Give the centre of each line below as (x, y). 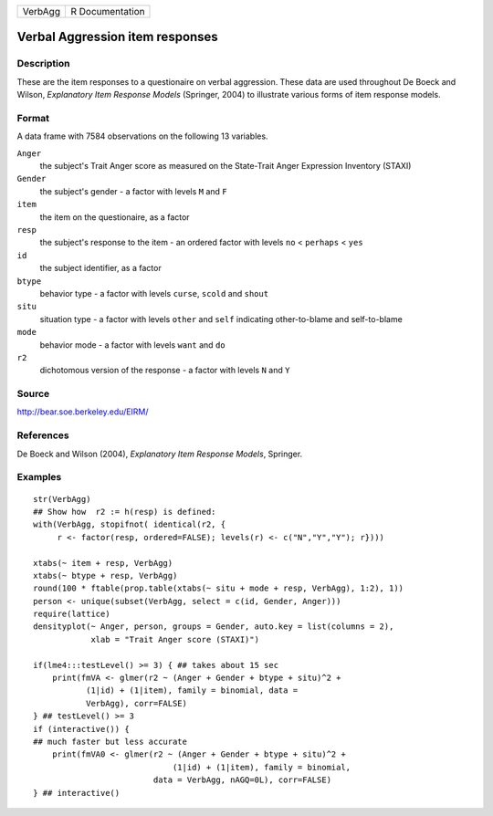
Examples (39, 477)
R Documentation (107, 11)
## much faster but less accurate (110, 741)
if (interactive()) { (81, 729)
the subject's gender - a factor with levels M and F (133, 191)
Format (33, 118)
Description (43, 64)
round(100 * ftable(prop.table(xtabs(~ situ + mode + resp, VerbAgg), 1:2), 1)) (219, 588)
